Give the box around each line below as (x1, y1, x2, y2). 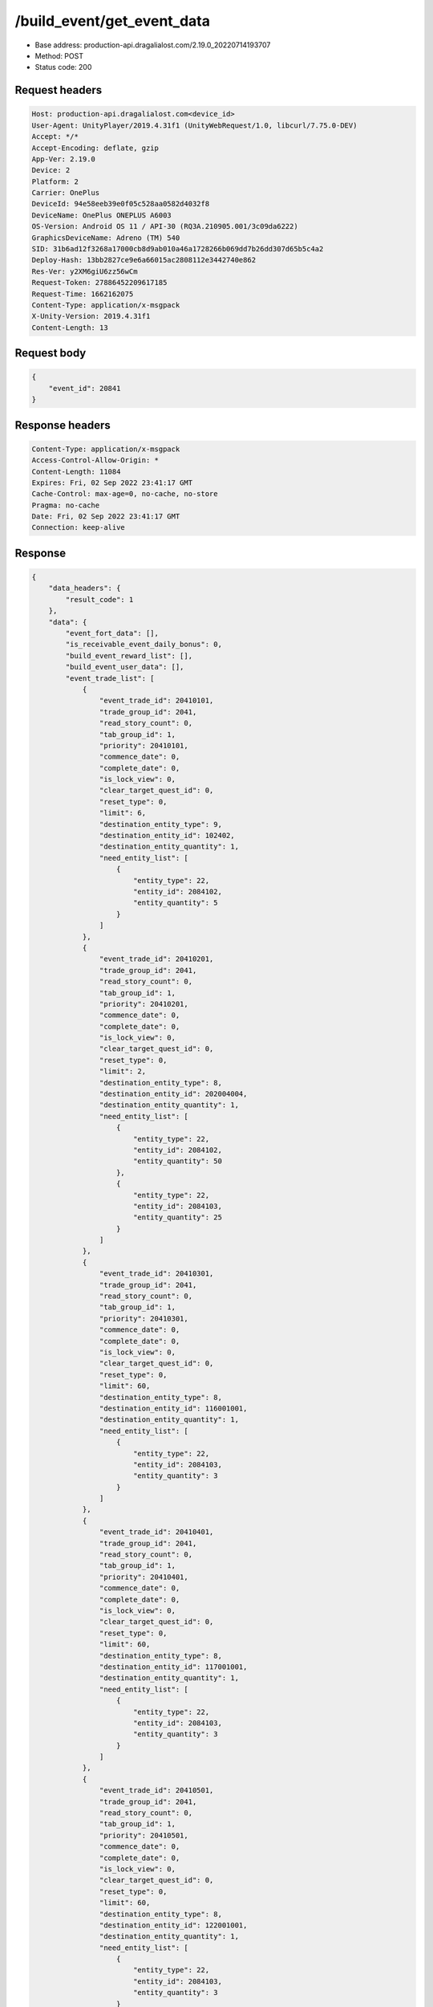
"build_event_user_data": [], (65, 662, 184, 672)
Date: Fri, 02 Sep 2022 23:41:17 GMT (31, 512, 180, 521)
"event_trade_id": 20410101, (99, 696, 214, 706)
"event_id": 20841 (48, 384, 121, 393)
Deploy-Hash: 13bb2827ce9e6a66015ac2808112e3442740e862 (31, 255, 257, 265)
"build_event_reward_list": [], (65, 651, 192, 660)
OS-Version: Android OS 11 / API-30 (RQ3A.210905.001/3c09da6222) (31, 222, 298, 231)
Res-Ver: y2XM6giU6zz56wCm (31, 267, 138, 276)
